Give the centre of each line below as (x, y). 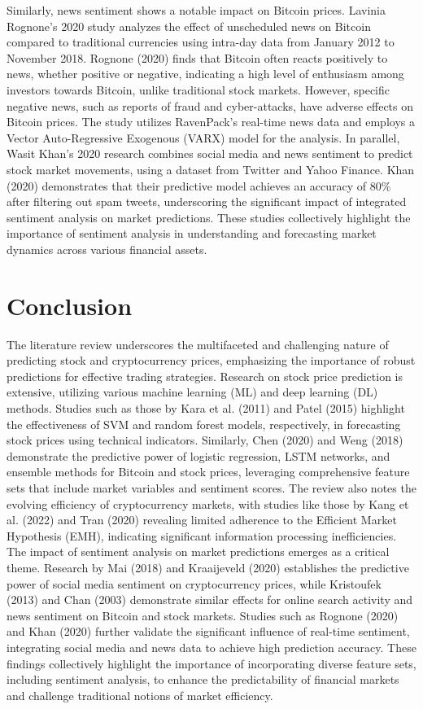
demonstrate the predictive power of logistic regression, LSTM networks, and (198, 455)
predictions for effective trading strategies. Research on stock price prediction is (205, 376)
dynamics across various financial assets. (107, 249)
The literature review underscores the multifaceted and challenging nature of (198, 344)
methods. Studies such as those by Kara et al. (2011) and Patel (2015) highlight (206, 408)
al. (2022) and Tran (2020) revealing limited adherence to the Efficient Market (202, 520)
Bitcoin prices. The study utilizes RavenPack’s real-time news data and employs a (211, 122)
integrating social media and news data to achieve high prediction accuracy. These (211, 647)
